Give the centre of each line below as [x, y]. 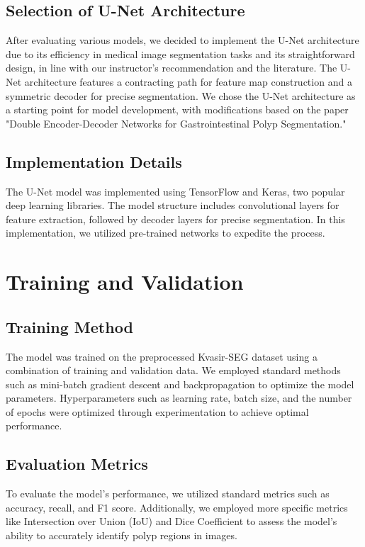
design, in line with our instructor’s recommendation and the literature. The [172, 68]
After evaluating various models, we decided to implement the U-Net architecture [182, 40]
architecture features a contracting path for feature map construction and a [188, 81]
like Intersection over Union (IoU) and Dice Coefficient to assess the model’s [172, 521]
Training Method [69, 326]
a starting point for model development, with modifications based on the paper [177, 109]
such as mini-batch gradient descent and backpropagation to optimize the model [180, 384]
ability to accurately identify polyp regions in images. [122, 535]
